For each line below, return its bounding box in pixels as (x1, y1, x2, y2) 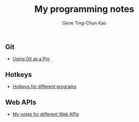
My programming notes (34, 3, 134, 15)
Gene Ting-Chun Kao (62, 20, 106, 26)
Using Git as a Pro (12, 56, 50, 62)
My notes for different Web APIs (12, 111, 79, 117)
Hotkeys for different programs (12, 84, 77, 90)
